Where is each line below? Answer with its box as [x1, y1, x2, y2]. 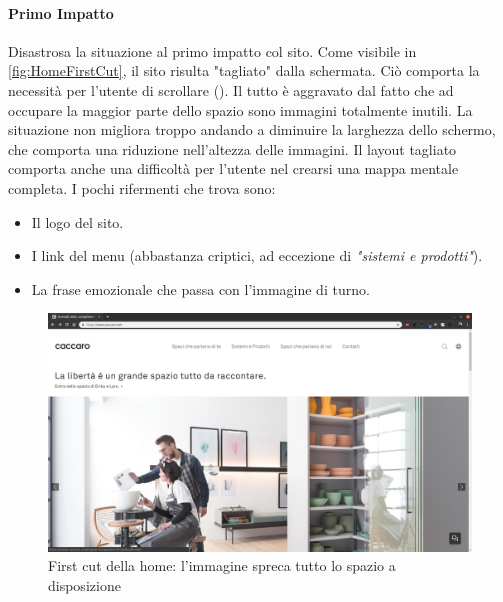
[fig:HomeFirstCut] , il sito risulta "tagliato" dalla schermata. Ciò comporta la [8, 60, 480, 81]
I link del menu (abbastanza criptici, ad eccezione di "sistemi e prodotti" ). [31, 245, 483, 266]
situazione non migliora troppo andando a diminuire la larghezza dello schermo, [8, 119, 496, 140]
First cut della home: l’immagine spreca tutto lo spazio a [48, 555, 396, 576]
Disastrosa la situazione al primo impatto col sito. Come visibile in [8, 40, 417, 61]
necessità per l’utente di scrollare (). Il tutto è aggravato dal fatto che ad [8, 79, 454, 100]
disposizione [48, 575, 121, 596]
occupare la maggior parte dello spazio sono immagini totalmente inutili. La [8, 99, 473, 120]
